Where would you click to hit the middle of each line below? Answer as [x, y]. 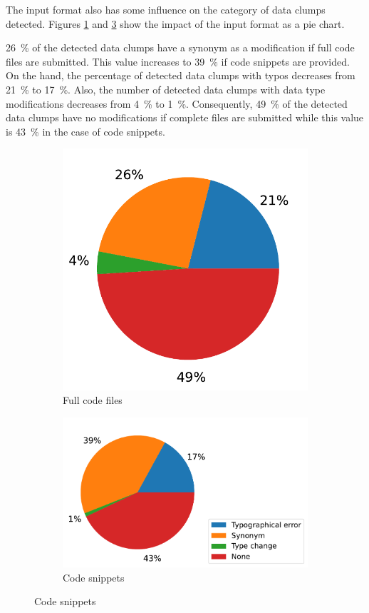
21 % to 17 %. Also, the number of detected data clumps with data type [166, 89]
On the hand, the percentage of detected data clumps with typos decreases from [181, 75]
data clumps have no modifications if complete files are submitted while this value [185, 117]
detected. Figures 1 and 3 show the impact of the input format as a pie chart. [175, 23]
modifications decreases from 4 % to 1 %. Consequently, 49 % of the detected [177, 103]
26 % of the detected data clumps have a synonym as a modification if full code [180, 47]
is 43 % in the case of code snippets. [85, 131]
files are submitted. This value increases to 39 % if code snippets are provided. [178, 61]
